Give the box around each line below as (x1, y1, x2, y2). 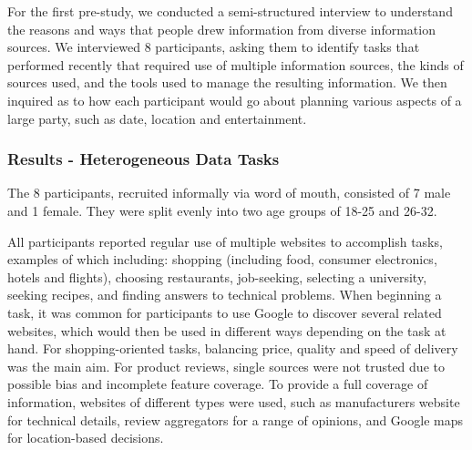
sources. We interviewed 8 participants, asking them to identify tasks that (7, 37, 420, 56)
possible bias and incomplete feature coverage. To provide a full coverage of (7, 374, 428, 394)
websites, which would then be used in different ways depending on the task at (7, 321, 446, 340)
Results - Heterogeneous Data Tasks (7, 148, 280, 170)
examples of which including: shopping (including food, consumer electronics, (7, 250, 437, 269)
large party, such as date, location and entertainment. (7, 108, 307, 128)
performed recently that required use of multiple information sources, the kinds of (7, 55, 464, 74)
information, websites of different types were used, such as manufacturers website (7, 392, 460, 411)
